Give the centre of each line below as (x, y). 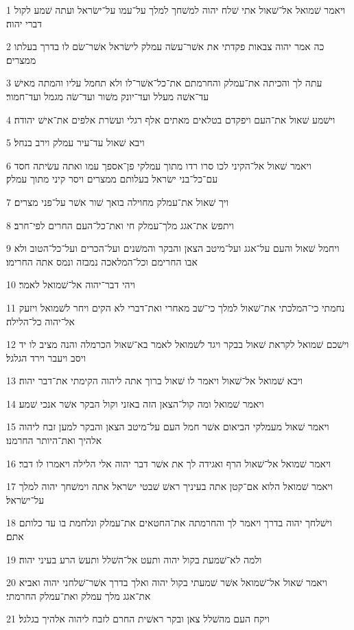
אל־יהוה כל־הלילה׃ (40, 321)
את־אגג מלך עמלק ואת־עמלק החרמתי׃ (79, 595)
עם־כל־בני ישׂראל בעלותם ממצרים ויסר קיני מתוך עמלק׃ (112, 179)
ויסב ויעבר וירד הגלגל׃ (46, 357)
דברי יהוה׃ (24, 23)
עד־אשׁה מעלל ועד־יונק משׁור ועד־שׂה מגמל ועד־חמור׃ (108, 96)
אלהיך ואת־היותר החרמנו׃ (54, 440)
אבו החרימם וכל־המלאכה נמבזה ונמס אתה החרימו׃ (102, 261)
